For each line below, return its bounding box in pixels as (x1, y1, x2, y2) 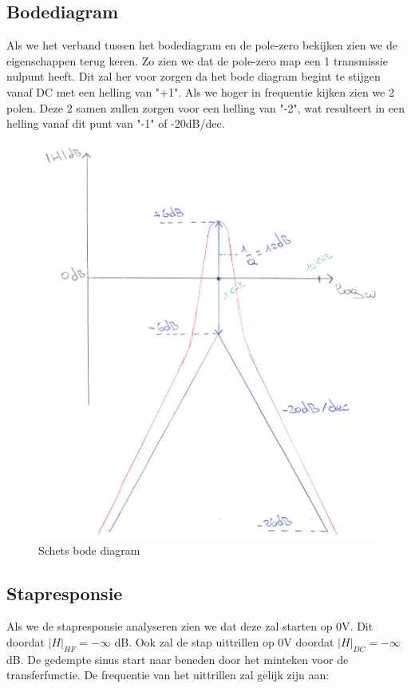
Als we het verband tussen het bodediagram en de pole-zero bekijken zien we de (6, 37, 397, 53)
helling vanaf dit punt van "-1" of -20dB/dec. (6, 115, 225, 132)
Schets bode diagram (38, 541, 140, 558)
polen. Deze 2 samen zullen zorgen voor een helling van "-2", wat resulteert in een (6, 99, 405, 116)
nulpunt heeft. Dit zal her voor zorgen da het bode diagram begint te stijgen (6, 68, 381, 85)
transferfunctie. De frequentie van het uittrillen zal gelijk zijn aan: (6, 666, 330, 683)
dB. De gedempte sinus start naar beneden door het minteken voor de (6, 650, 349, 667)
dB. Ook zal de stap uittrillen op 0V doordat (114, 633, 334, 650)
